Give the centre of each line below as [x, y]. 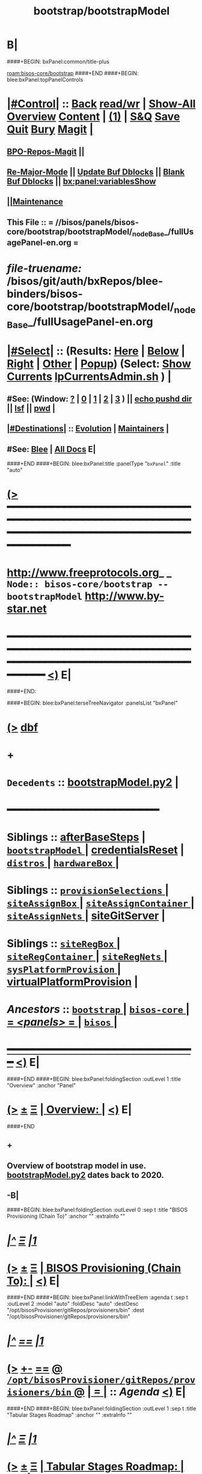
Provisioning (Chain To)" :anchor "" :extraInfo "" [66, 1216]
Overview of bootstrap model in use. [76, 1165]
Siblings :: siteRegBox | [64, 943]
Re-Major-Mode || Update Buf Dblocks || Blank [96, 172]
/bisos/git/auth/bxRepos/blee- [85, 281]
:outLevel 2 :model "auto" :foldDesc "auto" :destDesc [73, 1304]
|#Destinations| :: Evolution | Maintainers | [88, 429]
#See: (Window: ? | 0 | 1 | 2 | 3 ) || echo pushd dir [99, 399]
